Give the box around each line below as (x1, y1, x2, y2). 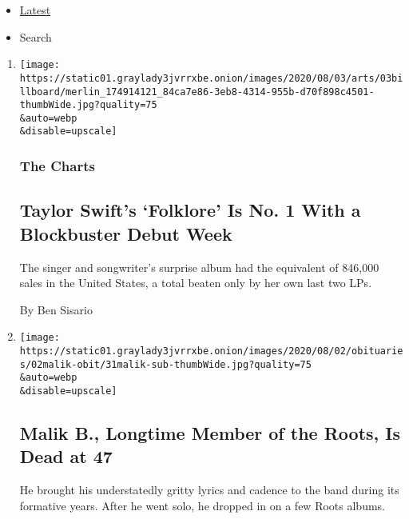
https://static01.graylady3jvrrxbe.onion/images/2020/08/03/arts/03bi (19, 72, 403, 84)
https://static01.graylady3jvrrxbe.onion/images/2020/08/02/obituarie (19, 345, 403, 357)
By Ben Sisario (19, 301, 93, 317)
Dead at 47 (19, 444, 113, 469)
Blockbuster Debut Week (19, 221, 232, 246)
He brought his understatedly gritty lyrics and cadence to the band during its (19, 481, 399, 498)
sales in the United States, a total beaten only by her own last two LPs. (19, 274, 372, 291)
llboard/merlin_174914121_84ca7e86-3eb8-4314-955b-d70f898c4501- (19, 86, 375, 98)
